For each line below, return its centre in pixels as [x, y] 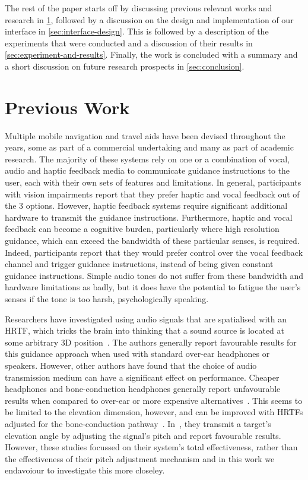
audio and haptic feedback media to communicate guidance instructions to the [147, 170]
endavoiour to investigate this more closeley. [85, 470]
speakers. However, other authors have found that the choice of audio [131, 365]
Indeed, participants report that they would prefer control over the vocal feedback [154, 252]
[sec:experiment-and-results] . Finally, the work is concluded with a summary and [151, 54]
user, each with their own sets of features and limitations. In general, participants [153, 182]
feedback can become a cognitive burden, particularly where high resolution [142, 229]
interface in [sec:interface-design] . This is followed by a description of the [137, 31]
